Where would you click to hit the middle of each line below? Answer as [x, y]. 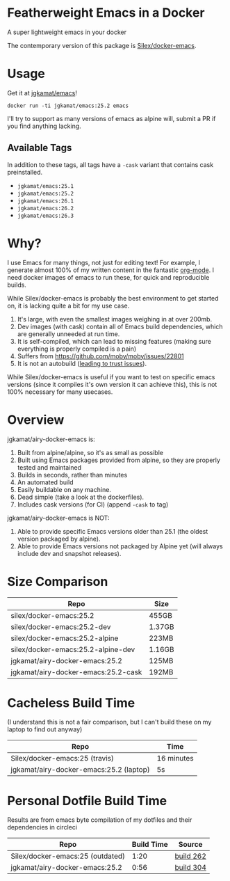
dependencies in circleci [42, 827]
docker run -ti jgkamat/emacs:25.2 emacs [68, 106]
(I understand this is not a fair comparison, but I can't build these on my [109, 722]
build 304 [191, 868]
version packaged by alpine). [59, 539]
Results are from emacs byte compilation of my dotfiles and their [100, 820]
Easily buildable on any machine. [64, 489]
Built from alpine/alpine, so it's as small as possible [90, 452]
